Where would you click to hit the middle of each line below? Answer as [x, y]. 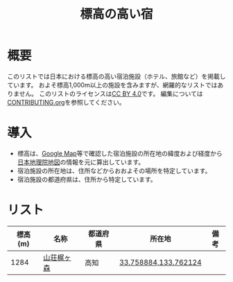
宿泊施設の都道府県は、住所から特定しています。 [87, 179]
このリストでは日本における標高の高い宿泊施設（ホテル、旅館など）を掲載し [116, 76]
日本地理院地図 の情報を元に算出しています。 [80, 162]
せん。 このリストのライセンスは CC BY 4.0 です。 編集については [111, 94]
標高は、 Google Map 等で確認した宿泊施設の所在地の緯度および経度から [120, 153]
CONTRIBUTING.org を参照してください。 [66, 102]
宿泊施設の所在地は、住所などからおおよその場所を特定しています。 [114, 170]
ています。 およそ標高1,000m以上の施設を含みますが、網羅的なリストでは [112, 85]
